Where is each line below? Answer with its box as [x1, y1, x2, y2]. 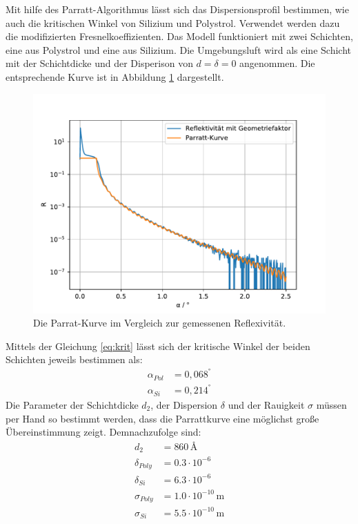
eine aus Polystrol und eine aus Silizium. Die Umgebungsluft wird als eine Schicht [6, 42, 351, 57]
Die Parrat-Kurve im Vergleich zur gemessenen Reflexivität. [33, 316, 286, 330]
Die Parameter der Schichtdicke [6, 397, 139, 411]
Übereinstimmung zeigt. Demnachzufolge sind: [6, 425, 201, 439]
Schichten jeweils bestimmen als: [6, 352, 143, 367]
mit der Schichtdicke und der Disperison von [6, 56, 193, 70]
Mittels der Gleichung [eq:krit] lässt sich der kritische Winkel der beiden [6, 338, 310, 353]
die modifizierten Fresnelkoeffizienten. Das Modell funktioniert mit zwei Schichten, [6, 29, 353, 43]
